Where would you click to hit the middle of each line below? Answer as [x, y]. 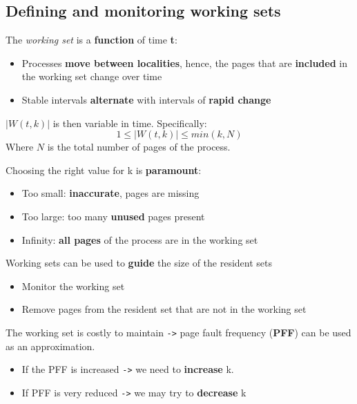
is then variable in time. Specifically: [130, 123]
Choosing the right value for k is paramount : [104, 170]
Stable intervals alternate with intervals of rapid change [146, 99]
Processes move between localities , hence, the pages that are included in [184, 62]
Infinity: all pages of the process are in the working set [140, 239]
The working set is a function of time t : [91, 40]
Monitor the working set [73, 286]
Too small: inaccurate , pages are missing [110, 193]
